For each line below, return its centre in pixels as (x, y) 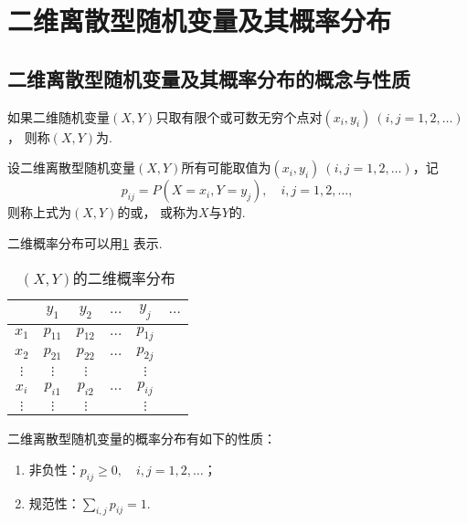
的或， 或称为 (158, 212)
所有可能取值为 (226, 167)
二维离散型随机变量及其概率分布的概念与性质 (209, 78)
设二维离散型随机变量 (71, 167)
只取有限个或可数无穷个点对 (239, 116)
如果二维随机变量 (58, 116)
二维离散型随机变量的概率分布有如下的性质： (142, 439)
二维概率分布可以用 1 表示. (85, 242)
